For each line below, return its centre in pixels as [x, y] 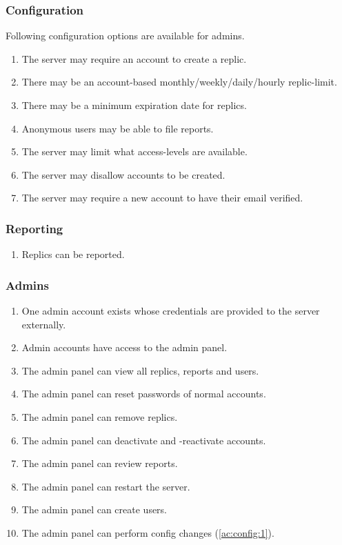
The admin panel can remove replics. [100, 416]
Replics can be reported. [73, 254]
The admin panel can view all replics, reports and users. [140, 370]
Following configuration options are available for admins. [125, 36]
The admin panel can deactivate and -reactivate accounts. [144, 440]
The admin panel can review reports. [100, 463]
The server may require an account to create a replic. [134, 58]
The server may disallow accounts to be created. [123, 174]
